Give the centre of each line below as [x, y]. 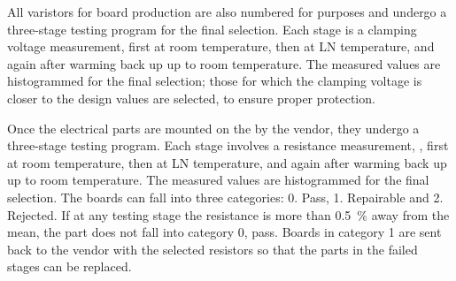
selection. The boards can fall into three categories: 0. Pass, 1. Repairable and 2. [225, 197]
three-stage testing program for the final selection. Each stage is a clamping [212, 29]
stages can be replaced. [70, 266]
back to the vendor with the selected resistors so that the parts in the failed [213, 249]
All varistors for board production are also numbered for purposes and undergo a [227, 11]
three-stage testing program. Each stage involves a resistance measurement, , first [228, 145]
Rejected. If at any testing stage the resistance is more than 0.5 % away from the [228, 214]
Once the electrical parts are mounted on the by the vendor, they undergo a [213, 128]
